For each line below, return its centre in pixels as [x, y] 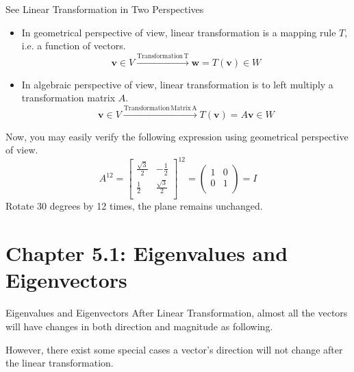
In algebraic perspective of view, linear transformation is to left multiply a [177, 84]
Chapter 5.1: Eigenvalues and [147, 253]
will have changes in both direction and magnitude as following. [139, 326]
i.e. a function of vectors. [74, 46]
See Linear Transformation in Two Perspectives [105, 9]
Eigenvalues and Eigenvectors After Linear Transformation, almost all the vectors [177, 313]
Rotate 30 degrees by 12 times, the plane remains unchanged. [134, 206]
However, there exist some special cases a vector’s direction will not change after [174, 349]
